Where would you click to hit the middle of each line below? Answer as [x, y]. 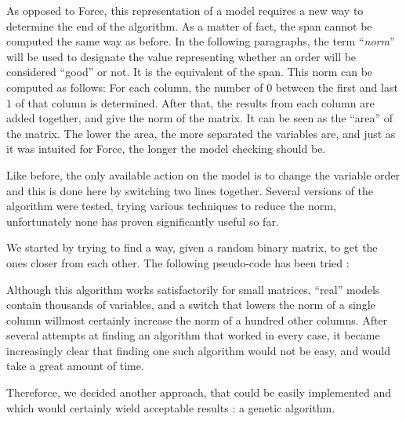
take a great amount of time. [75, 366]
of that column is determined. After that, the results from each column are [195, 102]
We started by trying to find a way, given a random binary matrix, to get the [192, 247]
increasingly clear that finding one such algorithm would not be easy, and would [198, 350]
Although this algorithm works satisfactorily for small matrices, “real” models [193, 289]
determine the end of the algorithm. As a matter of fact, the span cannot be [189, 25]
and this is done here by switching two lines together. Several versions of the [190, 190]
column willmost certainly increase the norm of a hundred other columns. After [197, 319]
